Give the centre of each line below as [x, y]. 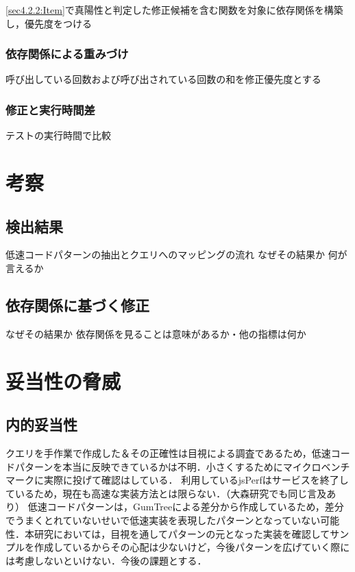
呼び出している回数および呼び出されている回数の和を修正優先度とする [163, 79]
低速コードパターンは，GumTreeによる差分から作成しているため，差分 [186, 507]
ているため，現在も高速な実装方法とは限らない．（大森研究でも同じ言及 [166, 493]
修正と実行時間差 [50, 109]
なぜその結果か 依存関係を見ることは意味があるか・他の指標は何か [156, 333]
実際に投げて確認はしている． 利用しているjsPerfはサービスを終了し [196, 480]
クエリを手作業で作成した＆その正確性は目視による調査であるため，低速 [168, 452]
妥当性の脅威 [63, 381]
